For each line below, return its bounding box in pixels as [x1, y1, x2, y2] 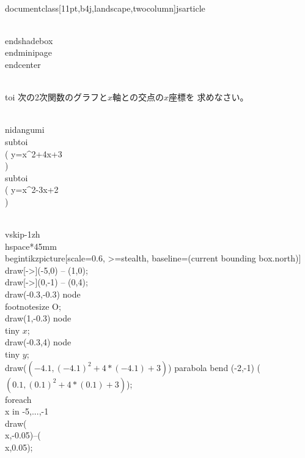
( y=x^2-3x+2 [5, 183, 59, 196]
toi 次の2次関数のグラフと [5, 91, 108, 103]
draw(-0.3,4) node [5, 336, 72, 348]
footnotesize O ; [5, 299, 61, 312]
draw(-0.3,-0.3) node [5, 288, 81, 301]
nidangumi [5, 123, 45, 136]
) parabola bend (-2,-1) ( [168, 361, 261, 374]
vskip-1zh [5, 228, 40, 241]
